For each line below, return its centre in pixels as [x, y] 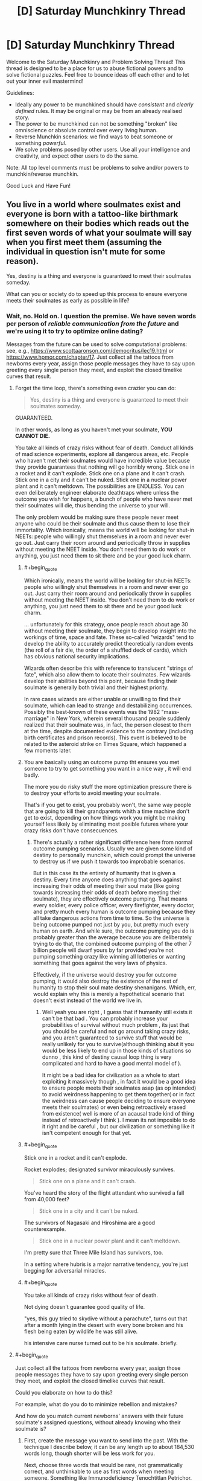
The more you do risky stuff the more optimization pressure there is [108, 786]
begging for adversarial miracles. [65, 1270]
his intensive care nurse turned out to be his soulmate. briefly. [101, 1343]
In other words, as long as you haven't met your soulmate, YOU [94, 429]
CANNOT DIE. [32, 436]
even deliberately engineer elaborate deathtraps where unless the [97, 493]
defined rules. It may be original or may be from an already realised [98, 111]
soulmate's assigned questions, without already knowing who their [98, 1422]
